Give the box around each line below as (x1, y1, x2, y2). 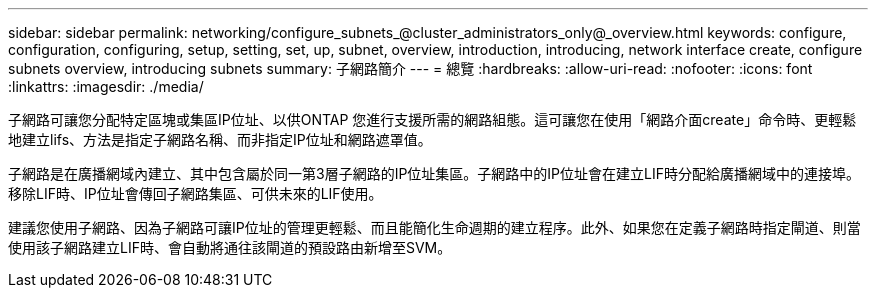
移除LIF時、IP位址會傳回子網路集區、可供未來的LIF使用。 (8, 185, 383, 202)
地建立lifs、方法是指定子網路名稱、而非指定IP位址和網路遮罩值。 (8, 131, 432, 148)
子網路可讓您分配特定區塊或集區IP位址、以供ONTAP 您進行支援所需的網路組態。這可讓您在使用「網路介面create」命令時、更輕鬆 (8, 111, 857, 128)
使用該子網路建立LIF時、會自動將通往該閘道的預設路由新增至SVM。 (8, 239, 452, 256)
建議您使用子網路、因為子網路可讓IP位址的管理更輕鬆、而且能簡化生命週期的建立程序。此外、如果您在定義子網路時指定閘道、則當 (8, 219, 861, 236)
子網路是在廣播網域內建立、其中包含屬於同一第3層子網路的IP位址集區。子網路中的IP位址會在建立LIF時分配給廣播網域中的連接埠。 (8, 165, 860, 182)
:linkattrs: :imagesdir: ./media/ (8, 78, 204, 95)
